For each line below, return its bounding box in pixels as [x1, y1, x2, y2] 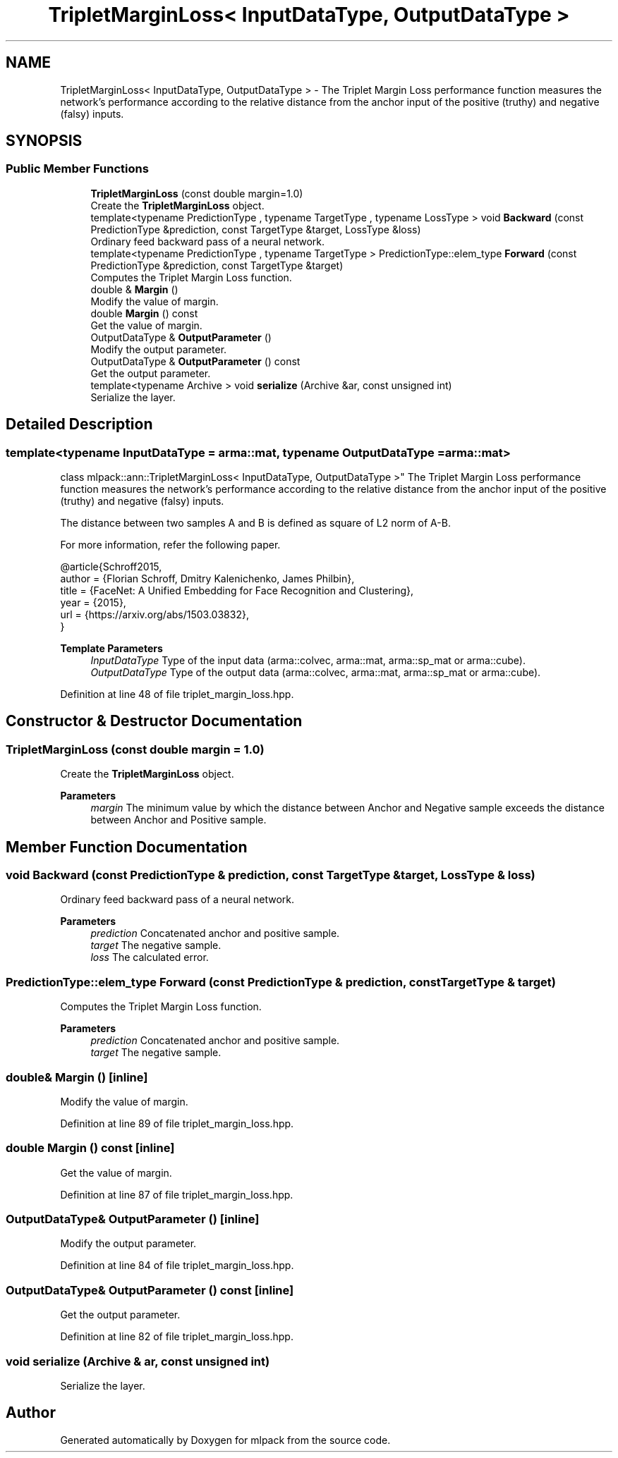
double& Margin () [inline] [6, 1070, 148, 1084]
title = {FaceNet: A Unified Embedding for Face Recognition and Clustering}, [60, 584, 414, 597]
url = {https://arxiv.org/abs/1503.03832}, [60, 608, 249, 621]
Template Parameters [60, 642, 163, 655]
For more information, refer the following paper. [60, 539, 281, 551]
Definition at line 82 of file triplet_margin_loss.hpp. [60, 1330, 293, 1343]
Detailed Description [6, 415, 153, 434]
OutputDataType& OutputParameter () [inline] [6, 1212, 260, 1227]
